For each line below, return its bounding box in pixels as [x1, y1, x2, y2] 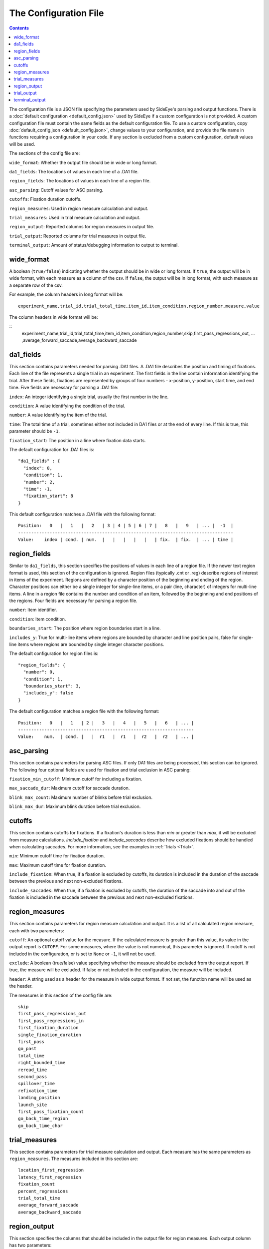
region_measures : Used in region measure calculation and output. [9, 205, 149, 211]
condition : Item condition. [9, 616, 66, 622]
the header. [9, 983, 33, 989]
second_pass [18, 1074, 47, 1079]
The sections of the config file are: [9, 150, 80, 156]
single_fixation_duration [18, 1032, 82, 1038]
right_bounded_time [18, 1060, 66, 1066]
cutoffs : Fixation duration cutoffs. [9, 196, 82, 202]
